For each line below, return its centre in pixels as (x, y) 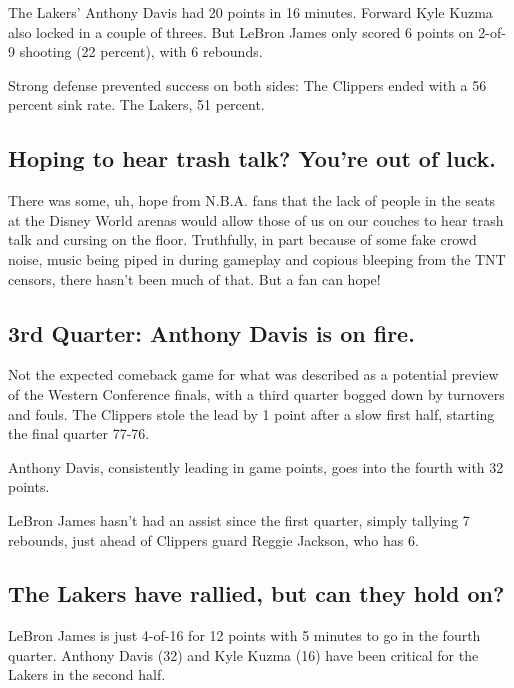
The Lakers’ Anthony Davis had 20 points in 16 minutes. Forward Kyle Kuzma (250, 12)
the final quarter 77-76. (79, 433)
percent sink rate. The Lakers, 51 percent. (136, 104)
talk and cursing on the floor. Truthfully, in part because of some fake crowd (242, 239)
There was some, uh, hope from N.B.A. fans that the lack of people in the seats (252, 200)
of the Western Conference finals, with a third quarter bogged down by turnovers (256, 393)
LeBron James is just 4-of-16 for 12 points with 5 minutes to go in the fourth (244, 635)
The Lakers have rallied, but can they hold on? (256, 593)
